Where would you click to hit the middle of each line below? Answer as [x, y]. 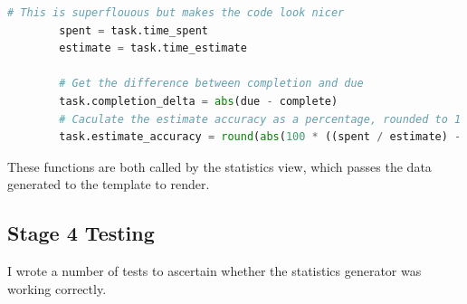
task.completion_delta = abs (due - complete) [199, 101]
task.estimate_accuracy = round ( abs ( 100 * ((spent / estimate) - [260, 137]
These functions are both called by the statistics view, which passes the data [219, 166]
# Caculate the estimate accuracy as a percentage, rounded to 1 [260, 119]
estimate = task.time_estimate [153, 48]
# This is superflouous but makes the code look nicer [176, 13]
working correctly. [57, 288]
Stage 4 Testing [81, 233]
